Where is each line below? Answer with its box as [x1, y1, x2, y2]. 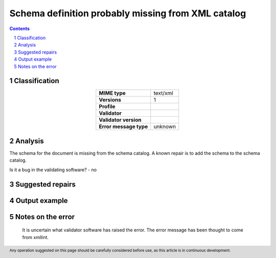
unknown [153, 123, 176, 130]
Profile [99, 103, 116, 110]
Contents [9, 25, 30, 32]
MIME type [99, 90, 126, 97]
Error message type [99, 123, 148, 130]
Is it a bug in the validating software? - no [9, 166, 97, 173]
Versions [99, 96, 121, 104]
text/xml [153, 90, 173, 97]
